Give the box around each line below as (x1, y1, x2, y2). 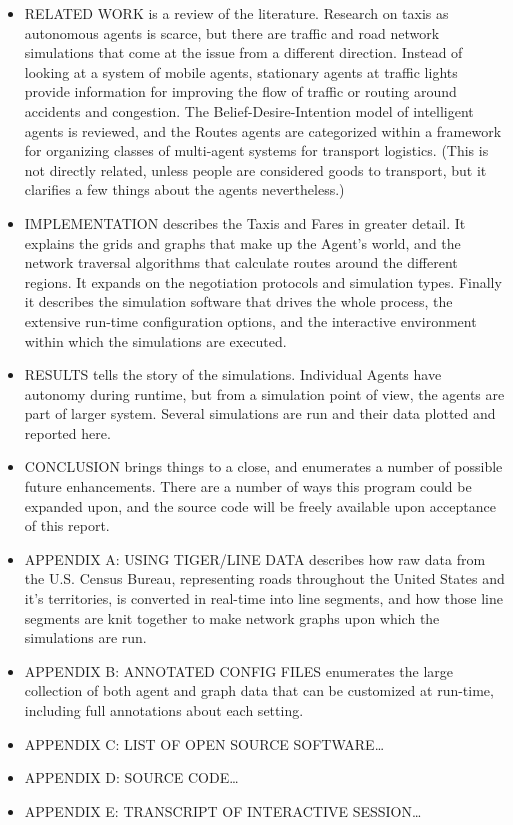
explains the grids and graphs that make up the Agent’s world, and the (24, 232, 461, 253)
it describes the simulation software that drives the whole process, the (24, 291, 453, 312)
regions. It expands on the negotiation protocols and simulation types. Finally (24, 271, 502, 292)
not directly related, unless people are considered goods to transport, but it (24, 159, 487, 180)
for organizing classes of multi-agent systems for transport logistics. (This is (24, 140, 489, 161)
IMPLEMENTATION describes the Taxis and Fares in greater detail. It (24, 212, 466, 233)
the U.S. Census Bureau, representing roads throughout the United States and (24, 568, 505, 589)
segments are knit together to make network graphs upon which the (24, 607, 440, 628)
